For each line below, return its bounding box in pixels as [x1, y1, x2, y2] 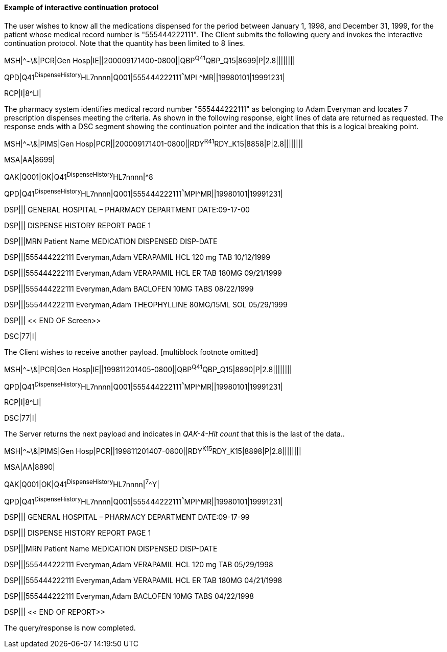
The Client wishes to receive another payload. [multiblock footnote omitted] [4, 347, 258, 356]
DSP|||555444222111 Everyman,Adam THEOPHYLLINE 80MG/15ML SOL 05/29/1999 [4, 300, 288, 309]
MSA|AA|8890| [4, 462, 55, 471]
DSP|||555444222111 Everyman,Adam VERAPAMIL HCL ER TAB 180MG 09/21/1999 [4, 268, 282, 277]
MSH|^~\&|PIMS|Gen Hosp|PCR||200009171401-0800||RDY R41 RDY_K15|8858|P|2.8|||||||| [4, 137, 303, 148]
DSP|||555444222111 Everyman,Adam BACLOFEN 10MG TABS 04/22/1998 [4, 592, 254, 601]
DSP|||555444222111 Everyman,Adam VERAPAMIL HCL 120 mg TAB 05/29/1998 [4, 560, 273, 569]
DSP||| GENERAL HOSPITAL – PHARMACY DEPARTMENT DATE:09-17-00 [4, 205, 250, 214]
